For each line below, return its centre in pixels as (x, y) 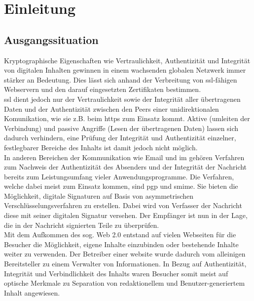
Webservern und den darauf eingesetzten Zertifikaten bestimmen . (103, 89)
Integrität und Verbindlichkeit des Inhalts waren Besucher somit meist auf (116, 273)
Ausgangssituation (51, 39)
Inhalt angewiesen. (32, 292)
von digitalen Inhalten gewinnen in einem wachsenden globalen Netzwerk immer (125, 70)
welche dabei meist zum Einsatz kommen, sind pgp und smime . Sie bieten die (121, 186)
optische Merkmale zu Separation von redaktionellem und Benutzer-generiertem (125, 283)
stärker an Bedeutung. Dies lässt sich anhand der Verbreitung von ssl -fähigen (121, 79)
